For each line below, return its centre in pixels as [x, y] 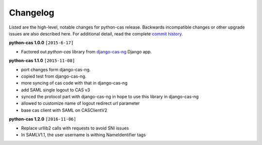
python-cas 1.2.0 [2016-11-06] [42, 119]
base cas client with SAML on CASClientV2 [64, 110]
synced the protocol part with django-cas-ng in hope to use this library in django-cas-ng [110, 97]
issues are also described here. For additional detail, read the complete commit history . [96, 33]
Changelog [32, 13]
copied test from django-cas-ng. [54, 76]
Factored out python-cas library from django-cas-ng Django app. [87, 51]
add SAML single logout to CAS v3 [56, 90]
